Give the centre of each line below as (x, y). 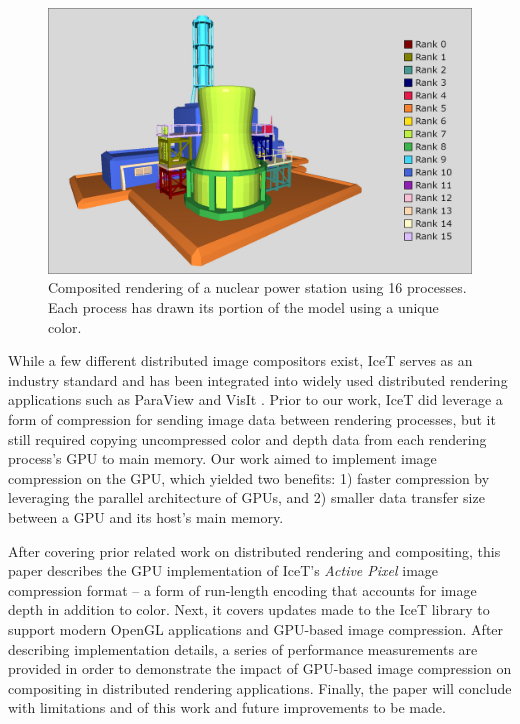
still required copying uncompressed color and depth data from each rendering (247, 438)
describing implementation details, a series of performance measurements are (243, 648)
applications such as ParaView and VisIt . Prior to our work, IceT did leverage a (255, 399)
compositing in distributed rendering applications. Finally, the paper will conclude (260, 687)
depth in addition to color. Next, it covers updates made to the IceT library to (249, 609)
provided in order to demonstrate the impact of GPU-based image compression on (260, 668)
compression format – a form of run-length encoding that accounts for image (242, 589)
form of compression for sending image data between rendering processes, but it (252, 418)
